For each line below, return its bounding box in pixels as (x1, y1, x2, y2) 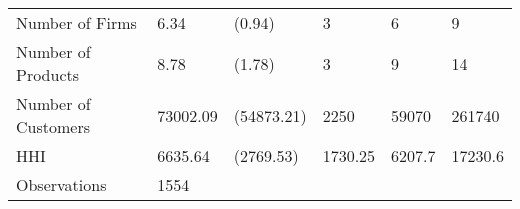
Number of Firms (16, 11, 137, 34)
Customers (16, 115, 90, 138)
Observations (16, 173, 107, 196)
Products (16, 63, 80, 86)
